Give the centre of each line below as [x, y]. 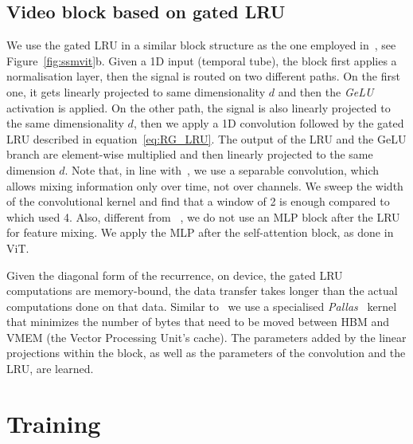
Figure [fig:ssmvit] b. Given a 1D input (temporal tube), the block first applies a [202, 60]
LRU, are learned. [50, 369]
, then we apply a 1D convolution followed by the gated [269, 123]
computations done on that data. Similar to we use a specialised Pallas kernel [202, 306]
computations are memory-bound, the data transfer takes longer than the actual [202, 291]
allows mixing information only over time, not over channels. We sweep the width [205, 185]
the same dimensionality [65, 123]
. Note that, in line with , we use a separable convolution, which [222, 169]
